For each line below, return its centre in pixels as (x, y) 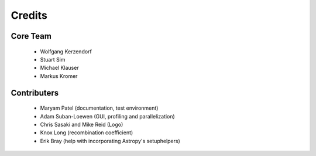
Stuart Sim (53, 59)
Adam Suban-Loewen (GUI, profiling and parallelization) (107, 116)
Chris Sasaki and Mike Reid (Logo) (82, 124)
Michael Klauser (59, 68)
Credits (29, 15)
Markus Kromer (59, 76)
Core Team (31, 36)
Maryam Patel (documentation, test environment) (99, 108)
